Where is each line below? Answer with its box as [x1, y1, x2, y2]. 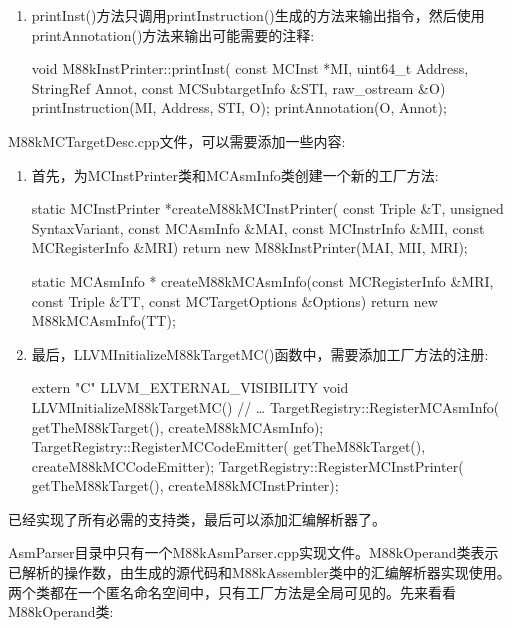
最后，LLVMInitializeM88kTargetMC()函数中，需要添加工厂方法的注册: [31, 343, 489, 364]
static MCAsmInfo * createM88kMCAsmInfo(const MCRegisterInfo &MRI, [31, 270, 494, 291]
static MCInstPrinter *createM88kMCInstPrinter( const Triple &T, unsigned [31, 198, 504, 219]
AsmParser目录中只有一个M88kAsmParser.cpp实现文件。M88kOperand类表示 [8, 542, 499, 563]
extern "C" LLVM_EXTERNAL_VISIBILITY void [31, 377, 349, 398]
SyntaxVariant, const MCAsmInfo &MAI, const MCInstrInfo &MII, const [31, 217, 485, 238]
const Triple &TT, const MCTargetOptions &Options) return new [31, 290, 438, 311]
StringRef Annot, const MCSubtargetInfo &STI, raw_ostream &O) [31, 77, 446, 98]
